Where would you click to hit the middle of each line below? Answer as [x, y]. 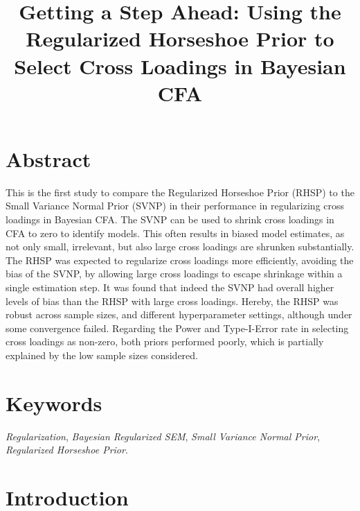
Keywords [54, 402]
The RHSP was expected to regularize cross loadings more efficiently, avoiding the [180, 260]
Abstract [48, 158]
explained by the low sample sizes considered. [102, 355]
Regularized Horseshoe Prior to [180, 38]
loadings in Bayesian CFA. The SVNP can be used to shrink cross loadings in [170, 219]
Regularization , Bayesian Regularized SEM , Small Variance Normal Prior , [163, 436]
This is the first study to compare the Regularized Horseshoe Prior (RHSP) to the [180, 192]
